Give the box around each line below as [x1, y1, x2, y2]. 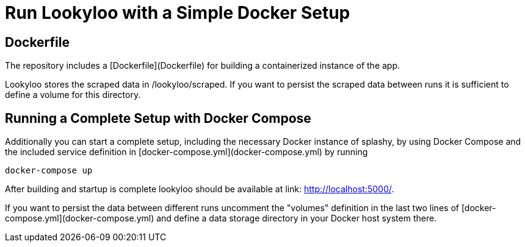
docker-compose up [5, 165, 93, 176]
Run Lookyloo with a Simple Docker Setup [5, 2, 350, 23]
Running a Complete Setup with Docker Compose [5, 110, 311, 126]
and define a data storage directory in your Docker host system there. [156, 213, 437, 224]
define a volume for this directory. [5, 89, 141, 100]
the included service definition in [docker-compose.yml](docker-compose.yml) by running [5, 147, 368, 158]
